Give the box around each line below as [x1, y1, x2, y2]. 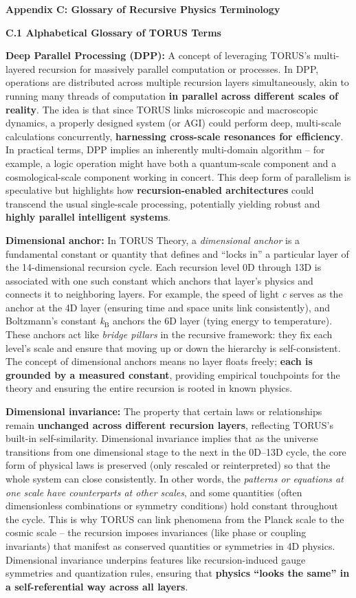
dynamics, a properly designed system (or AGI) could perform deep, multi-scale [5, 115, 342, 130]
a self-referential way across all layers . [5, 579, 188, 593]
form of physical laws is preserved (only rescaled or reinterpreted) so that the [5, 458, 331, 472]
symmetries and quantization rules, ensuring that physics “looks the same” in [5, 566, 350, 580]
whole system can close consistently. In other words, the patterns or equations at [5, 472, 344, 485]
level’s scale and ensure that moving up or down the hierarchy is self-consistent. [5, 340, 341, 355]
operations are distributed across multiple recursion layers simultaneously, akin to [5, 75, 349, 89]
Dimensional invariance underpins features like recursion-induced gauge [5, 552, 306, 566]
